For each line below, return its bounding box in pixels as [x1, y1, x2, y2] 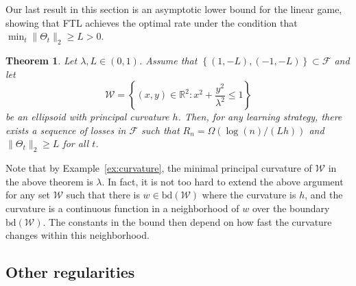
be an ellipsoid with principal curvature [5, 109, 169, 124]
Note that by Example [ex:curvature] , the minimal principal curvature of [5, 161, 312, 175]
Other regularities [5, 261, 135, 283]
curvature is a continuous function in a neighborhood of [5, 200, 239, 215]
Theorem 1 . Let [5, 53, 78, 67]
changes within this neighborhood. [5, 228, 150, 242]
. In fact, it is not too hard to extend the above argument [102, 174, 344, 188]
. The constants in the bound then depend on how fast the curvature [43, 214, 332, 229]
